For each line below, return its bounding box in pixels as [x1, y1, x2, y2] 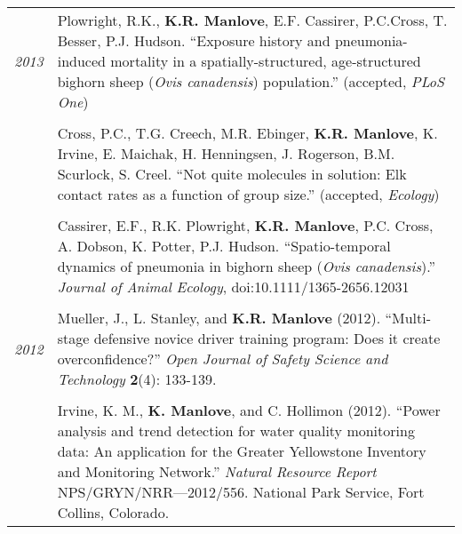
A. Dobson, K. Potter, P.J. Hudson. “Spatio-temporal [57, 235, 391, 256]
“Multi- [385, 307, 431, 328]
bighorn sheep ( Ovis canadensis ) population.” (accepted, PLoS [57, 71, 445, 92]
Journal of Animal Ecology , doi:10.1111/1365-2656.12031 [57, 276, 410, 297]
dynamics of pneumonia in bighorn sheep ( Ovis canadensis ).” [57, 256, 436, 276]
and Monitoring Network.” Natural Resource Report [57, 461, 377, 482]
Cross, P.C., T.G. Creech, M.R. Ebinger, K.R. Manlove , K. [57, 123, 438, 143]
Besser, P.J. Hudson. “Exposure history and [57, 30, 331, 51]
